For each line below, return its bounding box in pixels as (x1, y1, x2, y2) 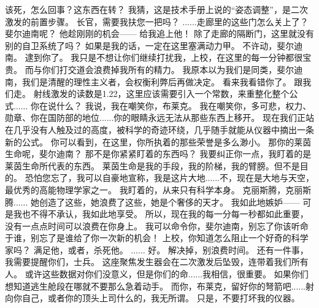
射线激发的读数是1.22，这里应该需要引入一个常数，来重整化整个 (33, 87, 290, 100)
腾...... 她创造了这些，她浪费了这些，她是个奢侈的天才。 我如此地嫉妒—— (5, 195, 300, 208)
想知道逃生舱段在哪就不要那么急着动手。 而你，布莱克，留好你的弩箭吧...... (5, 279, 306, 292)
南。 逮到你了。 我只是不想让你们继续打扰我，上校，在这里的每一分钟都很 (5, 51, 303, 64)
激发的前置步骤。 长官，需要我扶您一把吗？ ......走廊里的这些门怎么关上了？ (5, 15, 309, 28)
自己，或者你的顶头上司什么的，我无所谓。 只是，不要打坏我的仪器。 (21, 291, 300, 304)
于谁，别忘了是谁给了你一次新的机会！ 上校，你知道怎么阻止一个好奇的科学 (5, 231, 309, 244)
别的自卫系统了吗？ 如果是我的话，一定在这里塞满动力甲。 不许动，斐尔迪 (5, 39, 303, 52)
